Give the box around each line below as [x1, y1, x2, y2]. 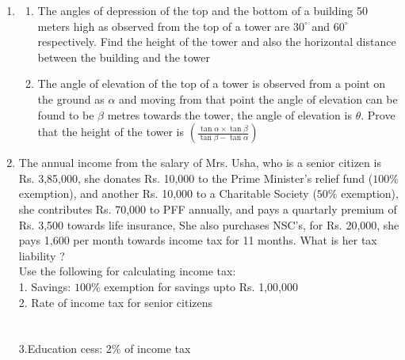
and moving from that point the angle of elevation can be [119, 90, 398, 107]
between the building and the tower [37, 48, 211, 65]
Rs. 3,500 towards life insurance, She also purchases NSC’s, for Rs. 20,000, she [18, 216, 399, 233]
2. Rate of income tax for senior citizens [18, 294, 213, 310]
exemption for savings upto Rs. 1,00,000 [104, 278, 298, 294]
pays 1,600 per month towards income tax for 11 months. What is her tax [18, 232, 377, 248]
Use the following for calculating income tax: [18, 263, 236, 279]
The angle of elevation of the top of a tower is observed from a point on [37, 75, 386, 92]
